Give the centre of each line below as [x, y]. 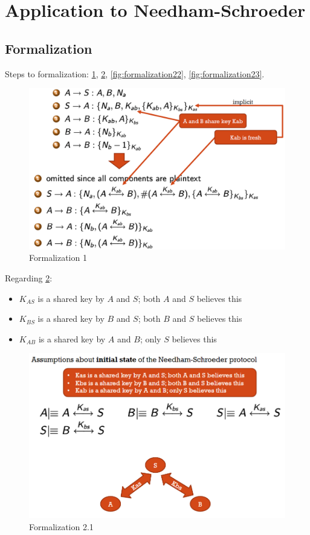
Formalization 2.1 [61, 526]
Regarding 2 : [29, 278]
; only [150, 338]
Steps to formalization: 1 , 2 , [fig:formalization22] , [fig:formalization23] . [135, 73]
